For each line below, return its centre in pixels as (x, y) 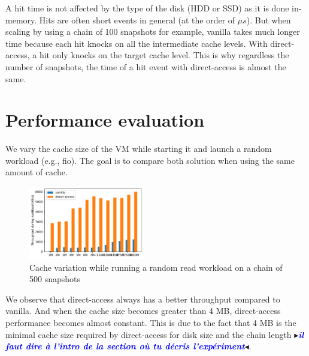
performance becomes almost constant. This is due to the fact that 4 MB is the (151, 322)
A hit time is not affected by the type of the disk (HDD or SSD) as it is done (147, 8)
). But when (269, 20)
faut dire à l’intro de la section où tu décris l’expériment (125, 346)
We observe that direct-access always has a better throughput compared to (143, 299)
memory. (21, 20)
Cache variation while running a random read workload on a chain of (156, 267)
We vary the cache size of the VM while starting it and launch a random (139, 149)
